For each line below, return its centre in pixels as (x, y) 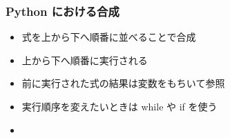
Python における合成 (63, 11)
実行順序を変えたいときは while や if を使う (119, 106)
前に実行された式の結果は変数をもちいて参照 (123, 83)
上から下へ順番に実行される (85, 60)
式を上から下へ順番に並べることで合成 (109, 37)
